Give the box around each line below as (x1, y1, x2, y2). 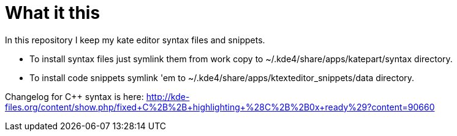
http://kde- (146, 91, 190, 102)
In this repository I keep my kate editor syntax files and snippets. (5, 34, 265, 45)
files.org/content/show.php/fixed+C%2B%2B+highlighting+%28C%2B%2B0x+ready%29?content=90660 (5, 101, 435, 112)
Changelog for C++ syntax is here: (5, 91, 144, 102)
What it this (5, 2, 100, 23)
